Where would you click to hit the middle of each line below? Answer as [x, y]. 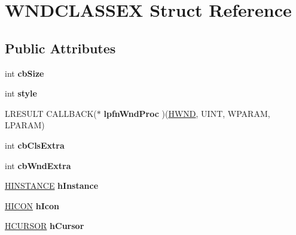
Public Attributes [60, 48]
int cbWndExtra [38, 165]
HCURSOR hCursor [45, 226]
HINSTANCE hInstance [52, 186]
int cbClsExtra [35, 145]
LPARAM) [25, 125]
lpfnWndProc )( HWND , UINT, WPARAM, [187, 113]
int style [21, 93]
